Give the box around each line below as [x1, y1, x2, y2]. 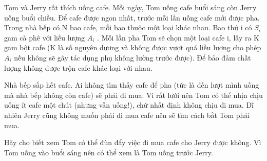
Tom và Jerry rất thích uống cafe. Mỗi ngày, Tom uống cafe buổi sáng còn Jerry [4, 2, 257, 12]
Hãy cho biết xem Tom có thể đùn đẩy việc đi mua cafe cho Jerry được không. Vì [4, 137, 261, 148]
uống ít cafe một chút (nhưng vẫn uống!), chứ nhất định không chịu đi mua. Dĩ [4, 99, 254, 110]
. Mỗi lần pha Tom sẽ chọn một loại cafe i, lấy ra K [97, 32, 259, 43]
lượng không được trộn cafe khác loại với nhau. [4, 62, 152, 73]
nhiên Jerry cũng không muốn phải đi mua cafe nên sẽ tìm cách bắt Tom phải [4, 109, 250, 120]
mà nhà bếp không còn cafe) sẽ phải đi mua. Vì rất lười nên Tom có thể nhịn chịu [4, 89, 263, 100]
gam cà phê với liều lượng [4, 32, 85, 43]
